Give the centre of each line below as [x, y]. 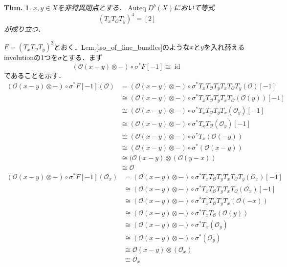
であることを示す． [35, 75]
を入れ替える [224, 47]
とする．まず [82, 57]
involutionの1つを [31, 57]
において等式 [194, 7]
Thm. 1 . [18, 7]
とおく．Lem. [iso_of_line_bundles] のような [122, 47]
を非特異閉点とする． [92, 7]
